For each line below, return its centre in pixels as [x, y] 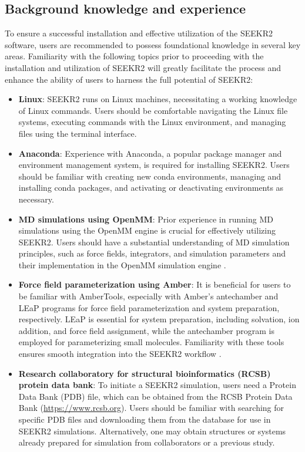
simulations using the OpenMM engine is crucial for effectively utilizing [147, 230]
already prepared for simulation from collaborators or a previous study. [147, 442]
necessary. [36, 199]
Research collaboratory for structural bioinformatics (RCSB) [145, 373]
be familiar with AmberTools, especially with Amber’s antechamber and [148, 296]
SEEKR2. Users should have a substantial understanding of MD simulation [154, 242]
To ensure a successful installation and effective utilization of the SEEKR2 [139, 33]
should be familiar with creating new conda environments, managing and [150, 176]
